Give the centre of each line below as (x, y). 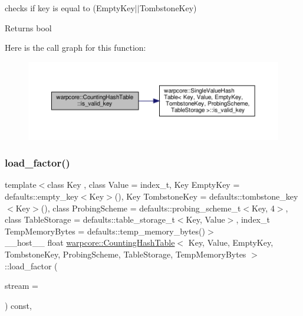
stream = (22, 286)
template (21, 185)
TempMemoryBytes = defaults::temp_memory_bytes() (105, 231)
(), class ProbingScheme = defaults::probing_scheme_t (141, 208)
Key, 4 (263, 208)
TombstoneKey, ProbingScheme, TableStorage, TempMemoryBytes (126, 254)
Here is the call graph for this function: (75, 48)
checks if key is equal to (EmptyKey (70, 8)
